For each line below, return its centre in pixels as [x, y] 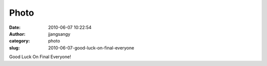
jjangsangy [59, 34]
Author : [17, 34]
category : [20, 41]
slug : [14, 48]
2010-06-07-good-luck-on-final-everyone [91, 48]
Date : [15, 27]
